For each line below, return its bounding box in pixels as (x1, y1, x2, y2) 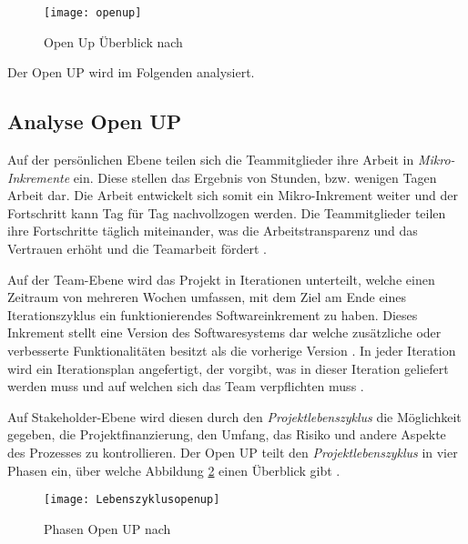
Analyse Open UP (7, 107, 182, 136)
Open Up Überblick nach (44, 32, 183, 51)
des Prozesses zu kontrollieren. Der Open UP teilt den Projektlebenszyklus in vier (7, 442, 458, 461)
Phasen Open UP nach (44, 519, 171, 538)
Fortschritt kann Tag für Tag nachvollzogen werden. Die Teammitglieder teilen (7, 203, 446, 222)
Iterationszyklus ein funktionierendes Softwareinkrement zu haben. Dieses (7, 305, 418, 324)
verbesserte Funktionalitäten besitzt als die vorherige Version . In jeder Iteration (7, 340, 456, 359)
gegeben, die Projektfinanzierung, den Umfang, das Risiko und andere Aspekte (7, 425, 446, 444)
